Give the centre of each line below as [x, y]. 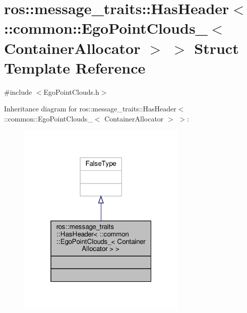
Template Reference [75, 67]
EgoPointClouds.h [71, 91]
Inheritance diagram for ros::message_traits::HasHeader [90, 109]
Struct [217, 48]
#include [18, 91]
